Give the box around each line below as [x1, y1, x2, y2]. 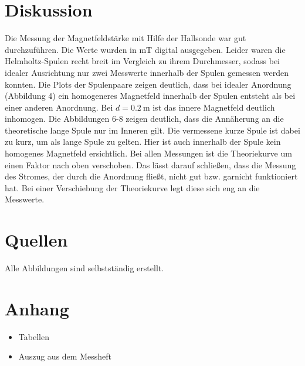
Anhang [5, 296, 69, 320]
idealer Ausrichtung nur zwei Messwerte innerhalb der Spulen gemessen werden [5, 66, 289, 78]
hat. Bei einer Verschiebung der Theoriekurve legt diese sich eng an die [5, 181, 260, 194]
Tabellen [18, 330, 49, 342]
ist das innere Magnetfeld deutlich [152, 101, 275, 113]
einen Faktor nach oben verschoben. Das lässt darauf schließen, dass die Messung [5, 158, 296, 171]
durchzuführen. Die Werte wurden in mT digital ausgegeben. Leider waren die [5, 43, 286, 55]
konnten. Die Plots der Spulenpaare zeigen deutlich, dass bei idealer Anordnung [5, 78, 292, 90]
